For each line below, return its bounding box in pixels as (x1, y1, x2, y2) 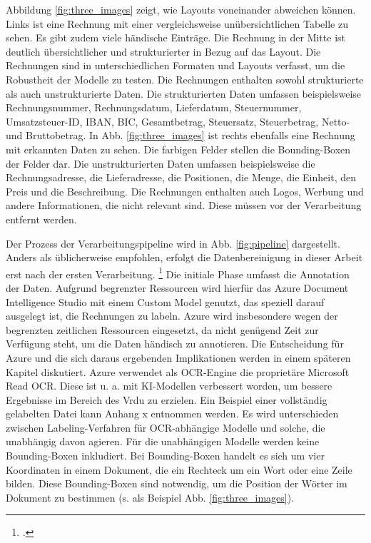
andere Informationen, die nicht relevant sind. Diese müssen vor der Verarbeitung (6, 198, 362, 213)
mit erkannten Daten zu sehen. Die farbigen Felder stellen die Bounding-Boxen (6, 141, 351, 156)
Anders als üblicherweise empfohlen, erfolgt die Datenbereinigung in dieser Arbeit (6, 250, 363, 265)
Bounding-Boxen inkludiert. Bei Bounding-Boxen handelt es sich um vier (6, 448, 325, 463)
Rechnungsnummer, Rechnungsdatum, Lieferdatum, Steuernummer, (6, 100, 302, 115)
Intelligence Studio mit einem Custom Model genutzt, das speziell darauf (6, 294, 325, 309)
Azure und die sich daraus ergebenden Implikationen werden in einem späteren (6, 350, 351, 365)
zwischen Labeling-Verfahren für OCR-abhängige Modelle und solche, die (6, 420, 325, 435)
